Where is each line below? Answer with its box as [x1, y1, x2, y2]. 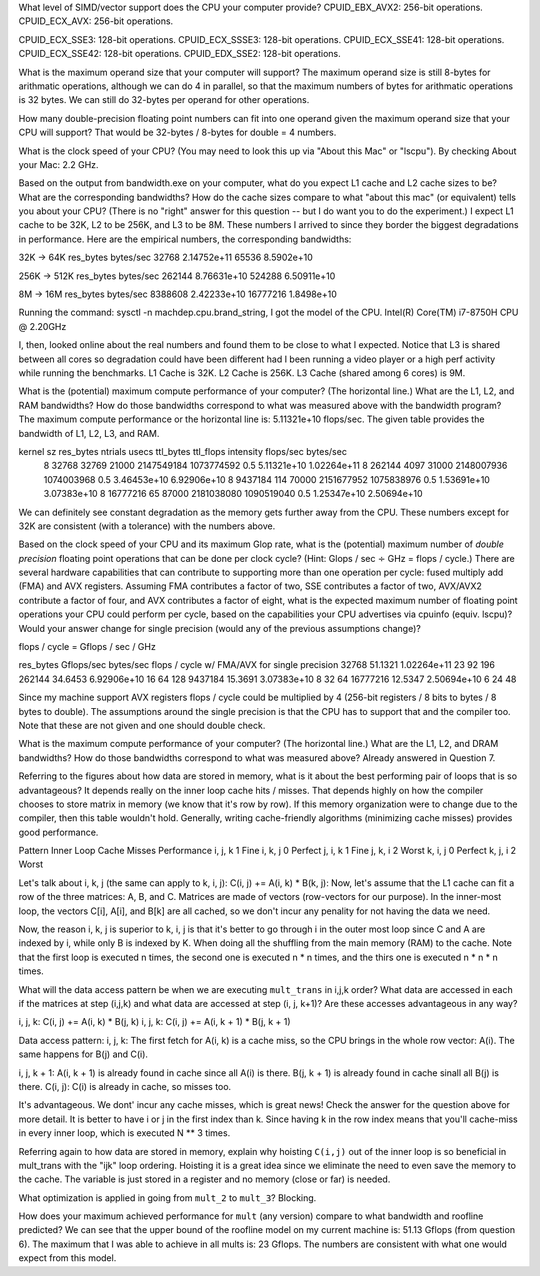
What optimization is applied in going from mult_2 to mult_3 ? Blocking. [18, 1191, 317, 1204]
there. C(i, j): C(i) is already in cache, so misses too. [18, 1080, 232, 1092]
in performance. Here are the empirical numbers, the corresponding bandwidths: [18, 233, 352, 245]
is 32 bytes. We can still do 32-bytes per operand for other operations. [18, 94, 310, 106]
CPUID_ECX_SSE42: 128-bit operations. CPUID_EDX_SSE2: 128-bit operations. [18, 48, 342, 60]
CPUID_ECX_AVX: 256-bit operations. [18, 15, 174, 27]
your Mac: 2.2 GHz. [18, 158, 99, 170]
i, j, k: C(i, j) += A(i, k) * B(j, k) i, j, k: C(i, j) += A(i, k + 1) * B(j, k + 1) [18, 1016, 291, 1028]
